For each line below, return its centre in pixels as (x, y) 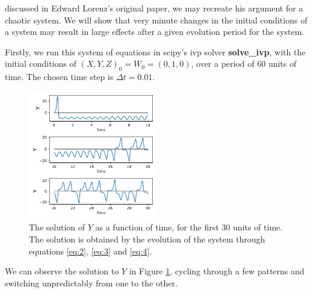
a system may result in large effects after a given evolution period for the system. (155, 32)
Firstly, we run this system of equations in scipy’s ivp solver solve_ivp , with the (155, 51)
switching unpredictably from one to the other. (91, 282)
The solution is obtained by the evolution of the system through (147, 239)
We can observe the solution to (62, 271)
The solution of (57, 227)
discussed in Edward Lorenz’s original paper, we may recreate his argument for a (154, 8)
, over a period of (223, 63)
